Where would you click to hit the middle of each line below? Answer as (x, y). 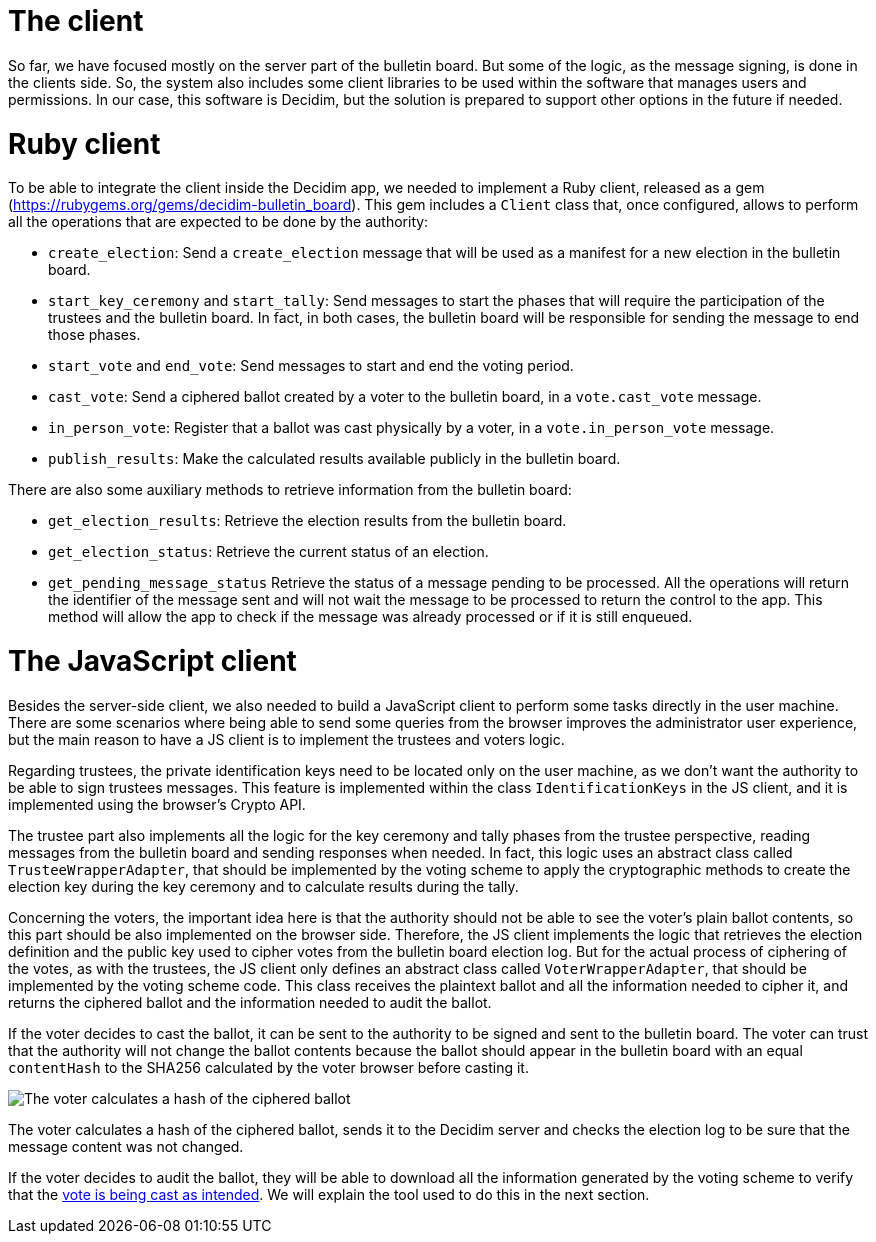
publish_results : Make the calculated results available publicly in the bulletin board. (334, 459)
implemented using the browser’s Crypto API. (157, 804)
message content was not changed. (126, 1146)
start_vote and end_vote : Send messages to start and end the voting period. (311, 366)
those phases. (94, 335)
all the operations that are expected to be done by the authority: (218, 222)
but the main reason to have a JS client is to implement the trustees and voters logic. (286, 739)
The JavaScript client (152, 661)
